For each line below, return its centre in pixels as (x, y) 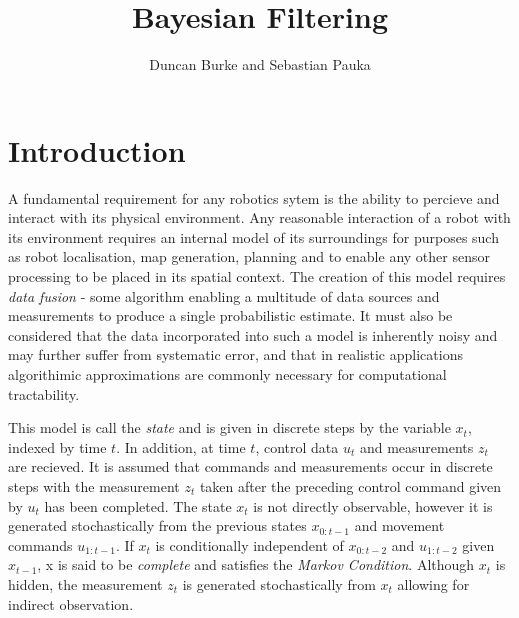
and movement (399, 525)
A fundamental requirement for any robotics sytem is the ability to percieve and (254, 197)
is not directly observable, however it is (373, 505)
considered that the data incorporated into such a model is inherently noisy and (253, 334)
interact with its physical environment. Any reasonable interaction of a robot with (259, 217)
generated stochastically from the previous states (157, 525)
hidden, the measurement (85, 583)
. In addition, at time (181, 446)
